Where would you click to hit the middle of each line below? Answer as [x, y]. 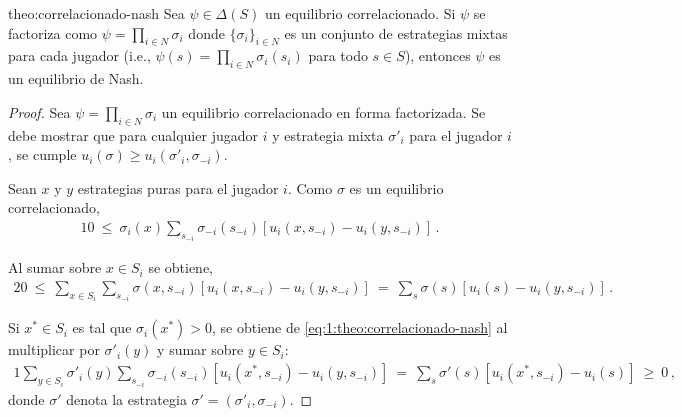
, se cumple [42, 154]
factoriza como [53, 32]
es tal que [102, 327]
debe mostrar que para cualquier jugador [133, 134]
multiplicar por [54, 349]
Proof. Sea [39, 111]
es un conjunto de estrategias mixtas [396, 32]
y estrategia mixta [328, 134]
